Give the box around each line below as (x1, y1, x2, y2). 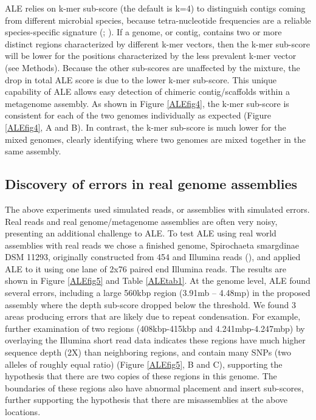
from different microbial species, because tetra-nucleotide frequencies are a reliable (5, 13, 311, 26)
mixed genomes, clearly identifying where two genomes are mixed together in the (5, 133, 306, 145)
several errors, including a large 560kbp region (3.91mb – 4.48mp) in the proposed (5, 286, 311, 299)
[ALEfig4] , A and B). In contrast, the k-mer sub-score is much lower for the (5, 120, 286, 133)
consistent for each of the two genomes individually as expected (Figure (5, 109, 272, 122)
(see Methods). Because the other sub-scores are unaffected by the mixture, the (5, 61, 300, 74)
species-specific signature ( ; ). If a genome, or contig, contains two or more (5, 26, 282, 38)
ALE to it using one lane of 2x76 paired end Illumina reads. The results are (5, 262, 286, 275)
